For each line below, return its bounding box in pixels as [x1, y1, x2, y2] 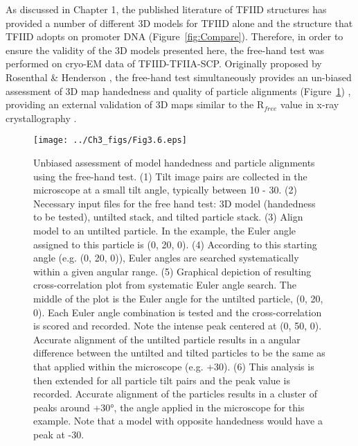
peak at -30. [33, 427, 84, 441]
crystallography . [6, 110, 77, 125]
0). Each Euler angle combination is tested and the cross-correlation [33, 305, 322, 319]
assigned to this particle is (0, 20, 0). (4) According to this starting [33, 237, 317, 251]
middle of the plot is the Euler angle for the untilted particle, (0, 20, [33, 291, 323, 305]
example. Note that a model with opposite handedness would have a [33, 413, 323, 428]
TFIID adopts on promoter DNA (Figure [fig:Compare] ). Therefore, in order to [6, 29, 343, 44]
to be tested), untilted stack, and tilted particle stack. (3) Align [33, 209, 303, 224]
